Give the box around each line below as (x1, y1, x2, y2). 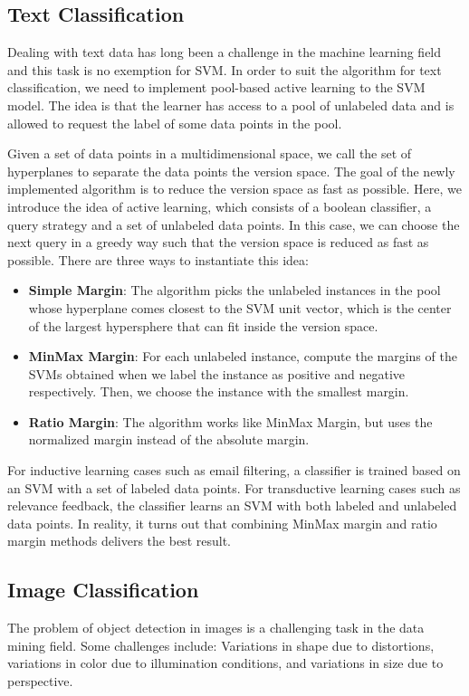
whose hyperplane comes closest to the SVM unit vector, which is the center (28, 298, 452, 317)
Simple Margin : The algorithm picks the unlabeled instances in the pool (28, 281, 441, 300)
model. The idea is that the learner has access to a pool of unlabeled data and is (7, 95, 455, 114)
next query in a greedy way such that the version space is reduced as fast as (7, 233, 429, 252)
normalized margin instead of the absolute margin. (28, 430, 310, 449)
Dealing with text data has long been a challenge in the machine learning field (7, 43, 442, 62)
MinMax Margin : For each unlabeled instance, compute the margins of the (28, 347, 457, 366)
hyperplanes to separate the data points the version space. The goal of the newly (7, 161, 455, 180)
